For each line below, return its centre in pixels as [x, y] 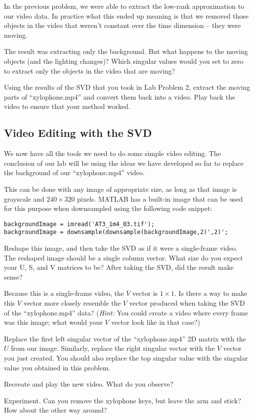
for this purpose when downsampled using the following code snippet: [108, 208]
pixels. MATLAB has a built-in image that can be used [160, 198]
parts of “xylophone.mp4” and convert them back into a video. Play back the [120, 96]
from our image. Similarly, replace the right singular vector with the [113, 348]
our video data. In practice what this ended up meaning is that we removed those [126, 15]
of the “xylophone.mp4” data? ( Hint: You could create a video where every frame [126, 312]
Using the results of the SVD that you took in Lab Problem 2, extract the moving [127, 87]
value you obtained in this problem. [57, 367]
